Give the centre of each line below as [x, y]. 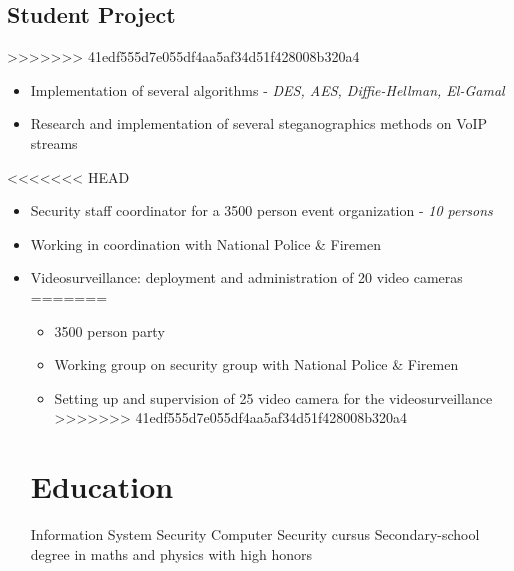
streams [54, 142]
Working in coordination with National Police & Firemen [205, 243]
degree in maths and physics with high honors [171, 553]
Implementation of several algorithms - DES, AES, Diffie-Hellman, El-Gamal [267, 89]
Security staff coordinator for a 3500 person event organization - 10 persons [261, 210]
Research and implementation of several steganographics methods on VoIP [259, 123]
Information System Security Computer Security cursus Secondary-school [255, 534]
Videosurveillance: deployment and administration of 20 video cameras [246, 277]
